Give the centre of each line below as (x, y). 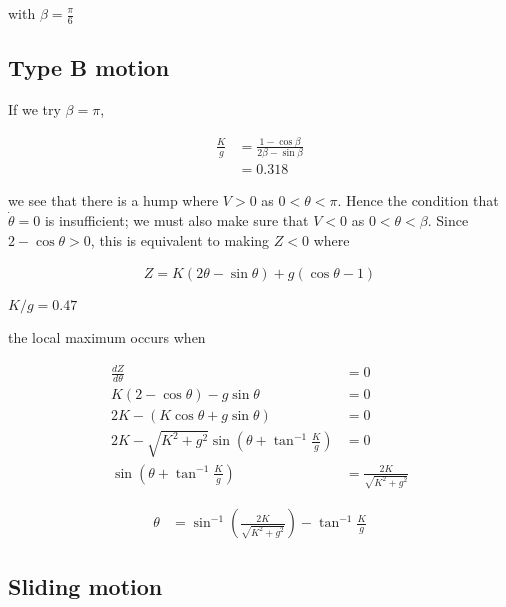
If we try (34, 109)
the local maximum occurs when (107, 337)
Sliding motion (85, 585)
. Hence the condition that (418, 200)
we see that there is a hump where (113, 200)
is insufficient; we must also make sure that (176, 219)
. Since (448, 219)
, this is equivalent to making (180, 239)
